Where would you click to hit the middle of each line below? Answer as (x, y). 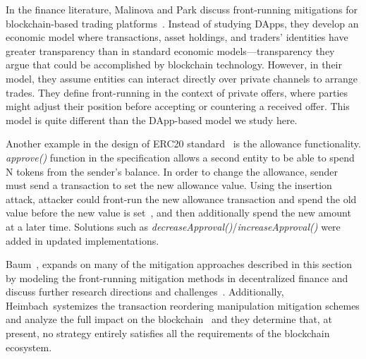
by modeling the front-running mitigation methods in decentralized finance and (177, 278)
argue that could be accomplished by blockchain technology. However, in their (174, 65)
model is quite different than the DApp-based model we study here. (152, 120)
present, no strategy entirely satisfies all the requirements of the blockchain (168, 333)
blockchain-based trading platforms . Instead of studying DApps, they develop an (182, 23)
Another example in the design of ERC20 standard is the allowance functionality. (183, 144)
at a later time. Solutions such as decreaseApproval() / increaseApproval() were (173, 226)
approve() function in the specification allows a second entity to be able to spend (180, 157)
